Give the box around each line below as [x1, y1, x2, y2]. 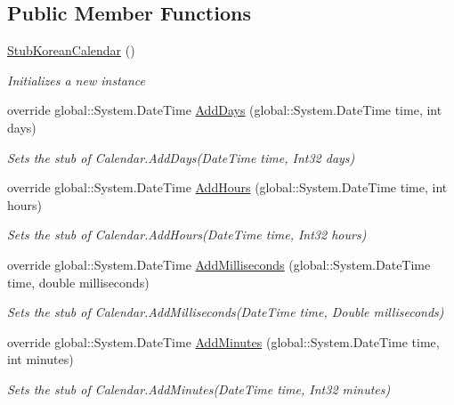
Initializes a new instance [7, 70, 145, 89]
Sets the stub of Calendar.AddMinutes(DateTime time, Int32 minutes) [7, 379, 391, 398]
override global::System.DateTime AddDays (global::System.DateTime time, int [7, 101, 442, 119]
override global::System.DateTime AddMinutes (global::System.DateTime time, [7, 332, 440, 351]
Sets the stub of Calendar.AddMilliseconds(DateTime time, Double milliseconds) [7, 303, 444, 321]
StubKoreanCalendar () [7, 41, 135, 60]
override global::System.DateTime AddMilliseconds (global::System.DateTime [7, 255, 431, 273]
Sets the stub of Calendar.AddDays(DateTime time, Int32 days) [7, 148, 355, 166]
